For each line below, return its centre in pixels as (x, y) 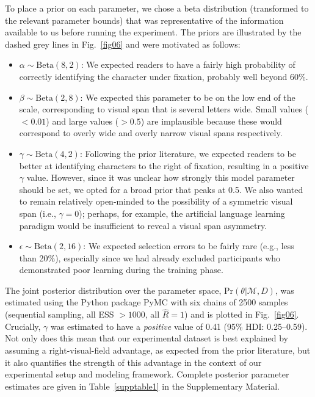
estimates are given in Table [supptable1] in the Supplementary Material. (142, 386)
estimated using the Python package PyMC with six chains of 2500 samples (147, 302)
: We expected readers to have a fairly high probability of (188, 64)
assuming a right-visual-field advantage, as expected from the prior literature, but (158, 350)
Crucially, (23, 326)
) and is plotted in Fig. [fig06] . (242, 314)
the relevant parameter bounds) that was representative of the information (144, 20)
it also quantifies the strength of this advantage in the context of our (133, 362)
